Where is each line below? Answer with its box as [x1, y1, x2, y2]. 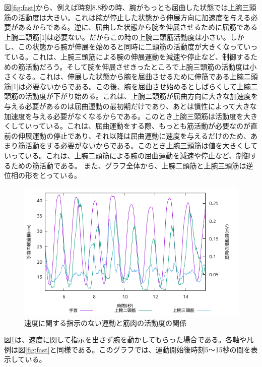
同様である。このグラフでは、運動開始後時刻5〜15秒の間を [56, 344, 251, 354]
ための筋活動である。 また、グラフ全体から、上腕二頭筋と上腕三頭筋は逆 [11, 160, 253, 170]
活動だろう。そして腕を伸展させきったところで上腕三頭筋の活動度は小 [25, 61, 257, 72]
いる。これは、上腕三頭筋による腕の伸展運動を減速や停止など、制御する [11, 51, 250, 62]
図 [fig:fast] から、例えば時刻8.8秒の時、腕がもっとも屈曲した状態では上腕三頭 [4, 2, 256, 12]
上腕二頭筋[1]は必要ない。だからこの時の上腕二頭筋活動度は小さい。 [4, 31, 230, 42]
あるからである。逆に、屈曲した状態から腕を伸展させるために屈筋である [18, 22, 257, 32]
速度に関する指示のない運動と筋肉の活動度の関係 [24, 317, 186, 328]
